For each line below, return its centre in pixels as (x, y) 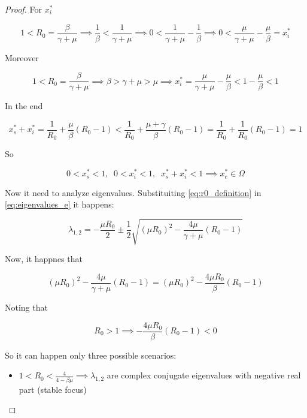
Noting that (26, 307)
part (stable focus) (53, 389)
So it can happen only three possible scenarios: (91, 355)
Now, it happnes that (44, 259)
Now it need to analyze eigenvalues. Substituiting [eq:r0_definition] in (133, 192)
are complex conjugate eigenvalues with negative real (204, 375)
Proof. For (24, 9)
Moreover (22, 57)
